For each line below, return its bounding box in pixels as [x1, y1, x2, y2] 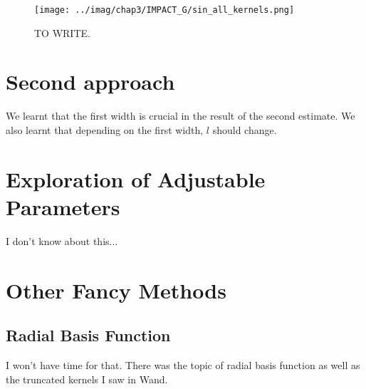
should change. [212, 122, 277, 137]
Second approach [6, 67, 175, 96]
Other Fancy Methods [6, 275, 226, 304]
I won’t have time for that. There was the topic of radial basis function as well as [6, 358, 360, 373]
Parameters [6, 192, 120, 221]
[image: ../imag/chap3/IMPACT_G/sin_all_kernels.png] [34, 5, 295, 15]
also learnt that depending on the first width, [6, 122, 204, 137]
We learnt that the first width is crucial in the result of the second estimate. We [6, 108, 355, 123]
